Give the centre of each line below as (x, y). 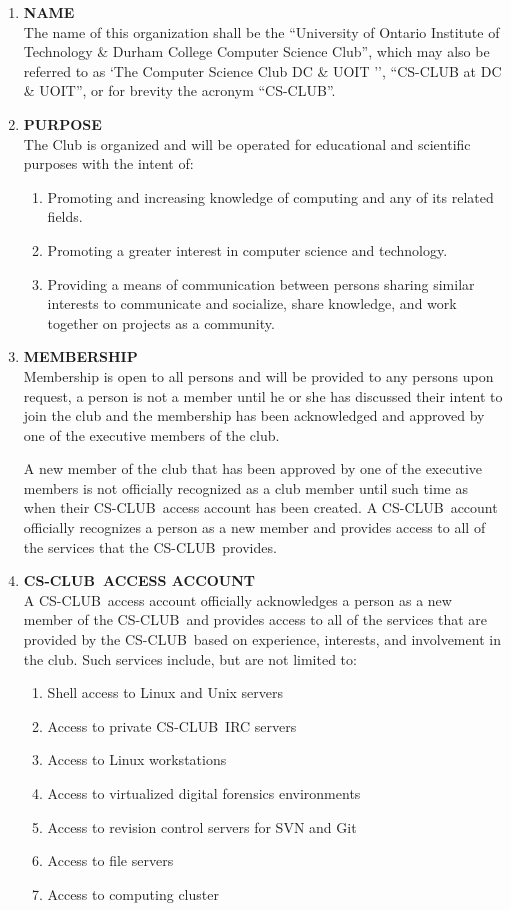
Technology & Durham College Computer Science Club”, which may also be (256, 51)
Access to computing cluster (133, 893)
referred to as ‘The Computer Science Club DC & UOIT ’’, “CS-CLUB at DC (262, 70)
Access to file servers (110, 860)
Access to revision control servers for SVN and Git (202, 826)
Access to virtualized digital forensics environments (204, 793)
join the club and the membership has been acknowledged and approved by (254, 415)
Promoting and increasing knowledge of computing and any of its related (270, 196)
